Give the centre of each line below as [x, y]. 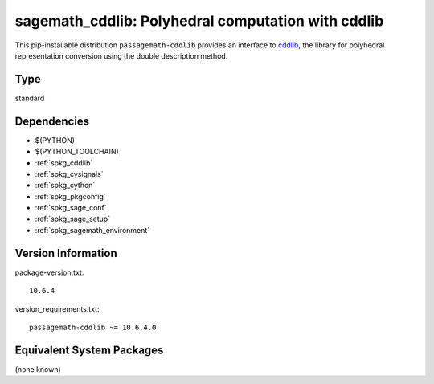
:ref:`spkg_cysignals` [69, 174]
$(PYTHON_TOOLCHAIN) [77, 152]
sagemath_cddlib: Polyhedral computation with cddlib [199, 21]
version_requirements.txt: [57, 308]
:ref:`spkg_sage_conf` [71, 208]
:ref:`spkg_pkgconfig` [70, 196]
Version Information [66, 253]
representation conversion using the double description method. [121, 55]
